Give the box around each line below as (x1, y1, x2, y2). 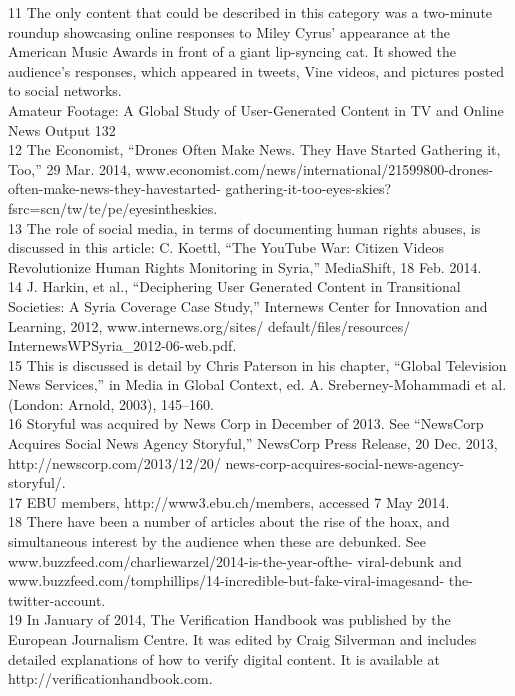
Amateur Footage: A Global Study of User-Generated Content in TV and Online (8, 99, 504, 120)
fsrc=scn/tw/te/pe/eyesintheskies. (8, 197, 218, 218)
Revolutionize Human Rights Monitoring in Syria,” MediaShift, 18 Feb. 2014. (8, 256, 482, 277)
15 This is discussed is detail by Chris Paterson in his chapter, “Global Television (8, 354, 507, 375)
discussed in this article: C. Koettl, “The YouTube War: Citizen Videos (8, 237, 445, 258)
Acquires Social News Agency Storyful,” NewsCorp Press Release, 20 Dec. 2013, (8, 433, 498, 454)
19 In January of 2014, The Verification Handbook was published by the (8, 609, 451, 630)
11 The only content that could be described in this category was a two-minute (8, 2, 493, 22)
